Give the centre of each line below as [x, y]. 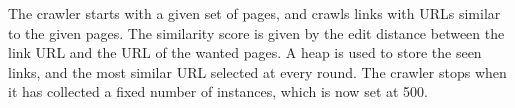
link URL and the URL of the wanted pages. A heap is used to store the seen [245, 52]
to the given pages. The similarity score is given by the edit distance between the [256, 32]
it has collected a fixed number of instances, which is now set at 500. [218, 91]
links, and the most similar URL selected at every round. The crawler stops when [257, 71]
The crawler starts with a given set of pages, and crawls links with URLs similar [254, 13]
